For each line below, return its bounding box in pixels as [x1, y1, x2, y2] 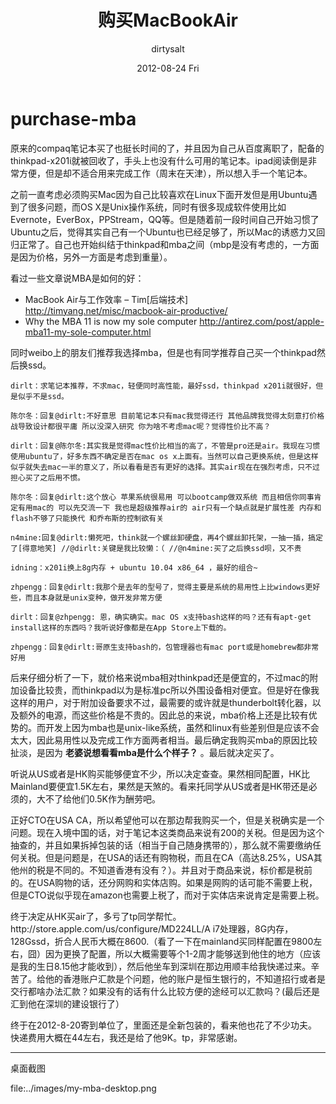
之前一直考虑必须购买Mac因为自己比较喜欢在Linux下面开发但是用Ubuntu [10, 188, 309, 200]
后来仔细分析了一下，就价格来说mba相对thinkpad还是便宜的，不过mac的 [10, 671, 310, 683]
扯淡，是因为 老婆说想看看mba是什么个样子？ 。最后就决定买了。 [10, 746, 280, 758]
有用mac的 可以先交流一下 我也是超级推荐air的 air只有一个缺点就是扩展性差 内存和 [17, 502, 322, 513]
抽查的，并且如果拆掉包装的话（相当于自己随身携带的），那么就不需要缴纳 [10, 839, 313, 851]
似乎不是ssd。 [17, 391, 69, 401]
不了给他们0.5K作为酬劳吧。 [44, 792, 162, 805]
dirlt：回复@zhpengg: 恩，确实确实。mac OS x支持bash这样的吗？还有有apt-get [10, 612, 312, 622]
